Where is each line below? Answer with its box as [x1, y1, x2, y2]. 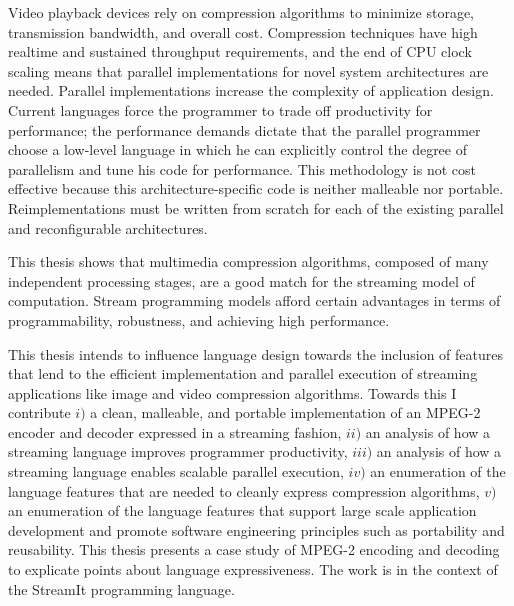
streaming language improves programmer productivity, [8, 441, 348, 462]
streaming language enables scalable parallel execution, [8, 461, 344, 482]
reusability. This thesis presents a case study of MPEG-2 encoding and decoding [8, 539, 500, 560]
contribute [8, 402, 71, 423]
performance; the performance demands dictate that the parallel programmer [8, 119, 481, 140]
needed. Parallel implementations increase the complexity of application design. [8, 80, 494, 101]
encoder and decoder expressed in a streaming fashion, [8, 421, 342, 442]
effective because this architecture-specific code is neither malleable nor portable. [8, 178, 504, 199]
